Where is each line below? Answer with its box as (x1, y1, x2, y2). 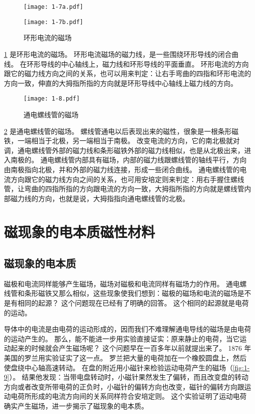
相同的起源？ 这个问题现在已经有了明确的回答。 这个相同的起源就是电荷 (17, 298, 249, 308)
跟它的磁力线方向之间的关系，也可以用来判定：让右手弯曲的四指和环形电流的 (4, 68, 251, 78)
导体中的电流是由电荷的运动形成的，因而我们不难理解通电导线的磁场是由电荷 (4, 324, 251, 334)
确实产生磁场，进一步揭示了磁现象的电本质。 (4, 400, 148, 411)
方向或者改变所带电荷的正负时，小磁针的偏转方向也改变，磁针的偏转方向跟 (4, 381, 244, 391)
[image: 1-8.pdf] (24, 95, 80, 103)
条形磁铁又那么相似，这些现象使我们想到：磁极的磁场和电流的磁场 (24, 288, 237, 298)
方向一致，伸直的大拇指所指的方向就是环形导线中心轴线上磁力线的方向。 (4, 78, 237, 88)
